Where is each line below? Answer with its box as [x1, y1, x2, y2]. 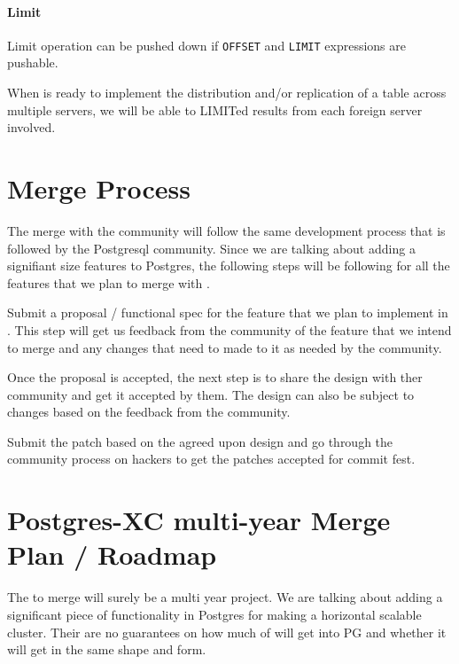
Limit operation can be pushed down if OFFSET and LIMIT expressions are [7, 35, 407, 54]
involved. [7, 118, 56, 137]
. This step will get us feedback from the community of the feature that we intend [7, 320, 452, 339]
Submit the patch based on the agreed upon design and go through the [7, 432, 393, 450]
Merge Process [7, 170, 191, 207]
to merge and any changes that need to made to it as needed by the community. [7, 338, 442, 356]
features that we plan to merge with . [7, 273, 210, 292]
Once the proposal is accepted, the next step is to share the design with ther [7, 368, 423, 387]
